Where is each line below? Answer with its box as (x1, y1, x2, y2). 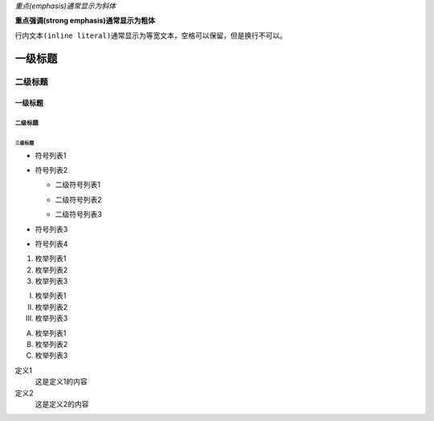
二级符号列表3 (55, 210, 102, 219)
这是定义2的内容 (35, 399, 89, 409)
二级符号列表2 (55, 194, 102, 204)
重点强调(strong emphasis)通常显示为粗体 (14, 16, 156, 26)
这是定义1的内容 (35, 377, 88, 386)
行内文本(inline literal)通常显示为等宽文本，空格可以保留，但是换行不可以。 (14, 31, 287, 40)
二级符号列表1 (55, 180, 100, 190)
